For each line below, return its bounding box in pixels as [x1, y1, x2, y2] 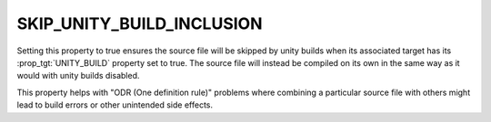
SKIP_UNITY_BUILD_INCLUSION [16, 14, 263, 33]
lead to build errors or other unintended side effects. [16, 99, 214, 110]
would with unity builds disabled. [16, 70, 140, 81]
